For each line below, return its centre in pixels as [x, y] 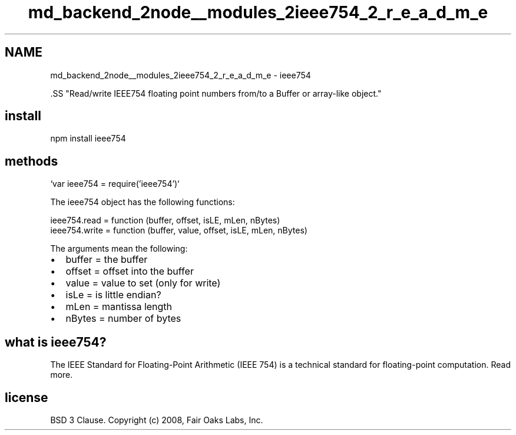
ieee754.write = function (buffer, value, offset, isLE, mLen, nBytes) [179, 230]
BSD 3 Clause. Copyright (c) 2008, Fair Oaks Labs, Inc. [157, 420]
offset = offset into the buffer [130, 271]
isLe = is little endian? [113, 295]
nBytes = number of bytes [123, 319]
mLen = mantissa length [119, 307]
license [27, 397]
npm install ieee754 [88, 139]
